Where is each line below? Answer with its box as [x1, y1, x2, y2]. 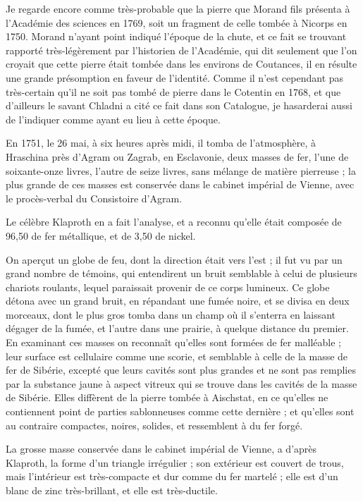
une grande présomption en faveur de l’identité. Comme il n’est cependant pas [6, 70, 344, 85]
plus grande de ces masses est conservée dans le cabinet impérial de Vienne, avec [6, 177, 355, 192]
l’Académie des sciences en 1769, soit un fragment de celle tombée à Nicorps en [6, 15, 347, 30]
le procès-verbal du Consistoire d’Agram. [6, 190, 183, 205]
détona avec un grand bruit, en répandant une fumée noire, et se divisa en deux [6, 293, 350, 308]
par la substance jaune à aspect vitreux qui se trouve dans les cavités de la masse [6, 376, 357, 391]
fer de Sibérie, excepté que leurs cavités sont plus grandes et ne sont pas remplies [6, 362, 356, 377]
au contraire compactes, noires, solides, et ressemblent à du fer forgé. [6, 417, 303, 432]
